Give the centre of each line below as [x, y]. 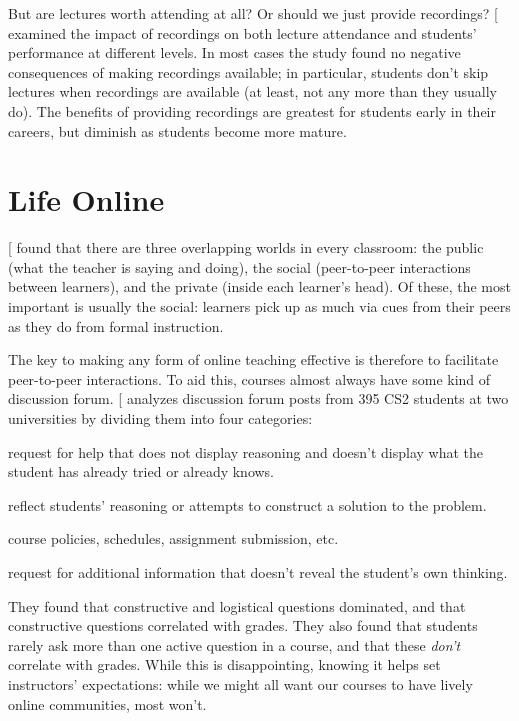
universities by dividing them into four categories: [160, 418]
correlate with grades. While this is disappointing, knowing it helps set [224, 664]
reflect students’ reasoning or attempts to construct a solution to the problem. [247, 504]
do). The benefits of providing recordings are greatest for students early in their [252, 110]
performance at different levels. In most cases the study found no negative [234, 52]
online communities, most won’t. [107, 703]
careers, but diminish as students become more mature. [177, 130]
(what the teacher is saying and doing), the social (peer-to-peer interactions [239, 266]
